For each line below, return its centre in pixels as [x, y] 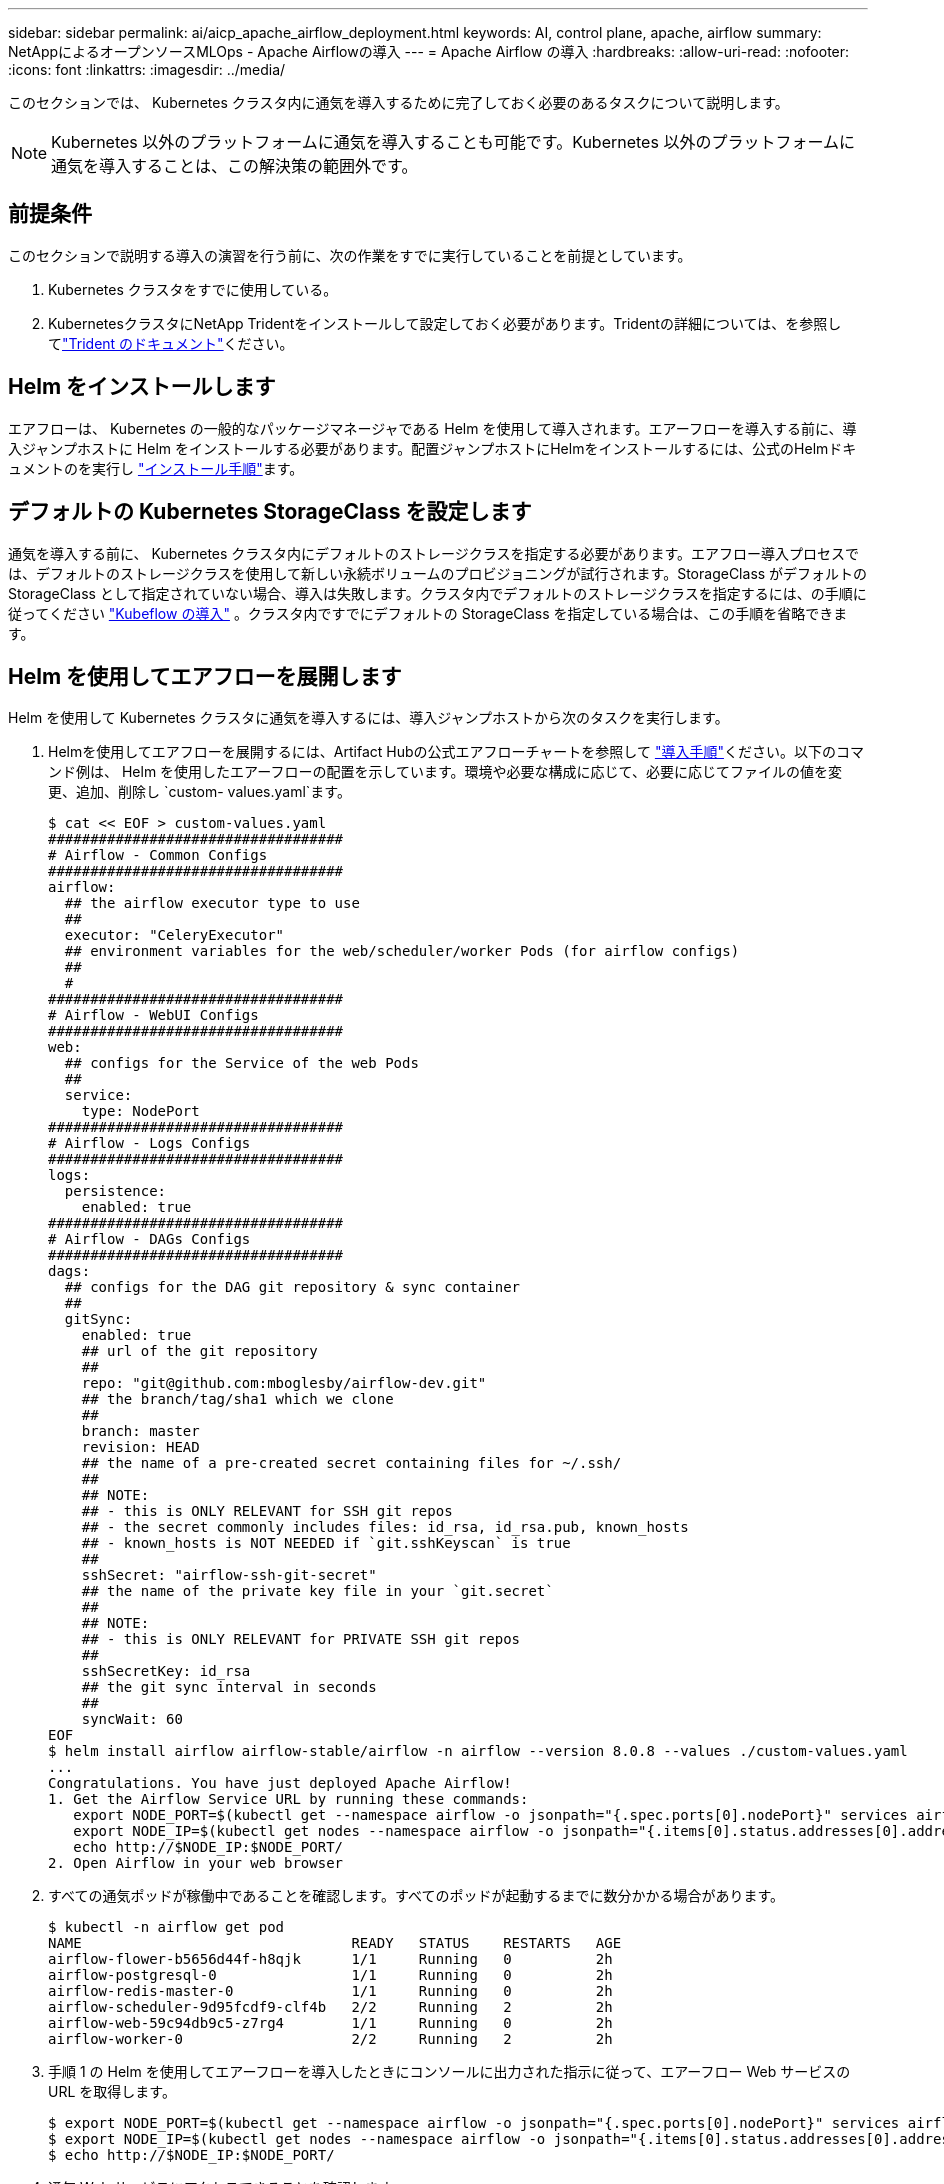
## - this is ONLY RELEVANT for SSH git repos [267, 1511]
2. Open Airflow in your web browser [196, 1863]
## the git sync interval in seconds [229, 1687]
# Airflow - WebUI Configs [153, 1015]
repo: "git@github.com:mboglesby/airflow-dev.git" [284, 1383]
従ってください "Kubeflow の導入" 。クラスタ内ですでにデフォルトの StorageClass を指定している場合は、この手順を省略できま [428, 613]
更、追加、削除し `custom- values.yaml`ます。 [199, 792]
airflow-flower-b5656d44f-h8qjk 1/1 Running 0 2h [330, 1959]
